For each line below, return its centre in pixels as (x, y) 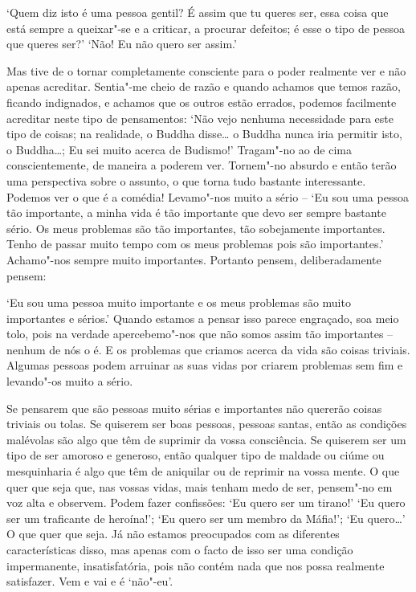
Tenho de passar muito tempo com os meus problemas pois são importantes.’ (195, 244)
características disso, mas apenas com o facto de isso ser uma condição (180, 549)
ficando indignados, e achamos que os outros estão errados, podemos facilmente (202, 102)
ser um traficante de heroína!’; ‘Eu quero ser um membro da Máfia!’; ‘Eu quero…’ (206, 518)
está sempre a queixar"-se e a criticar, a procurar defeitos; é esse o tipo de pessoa (206, 28)
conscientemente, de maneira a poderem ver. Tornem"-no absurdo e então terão (202, 165)
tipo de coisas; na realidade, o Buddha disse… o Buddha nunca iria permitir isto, (204, 134)
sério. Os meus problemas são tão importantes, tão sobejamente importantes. (196, 228)
